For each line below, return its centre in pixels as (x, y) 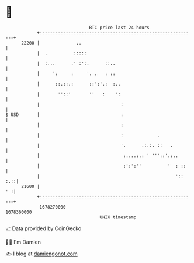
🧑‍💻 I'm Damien (23, 242)
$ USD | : (65, 115)
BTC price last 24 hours (119, 28)
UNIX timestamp (118, 217)
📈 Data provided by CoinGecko (44, 228)
